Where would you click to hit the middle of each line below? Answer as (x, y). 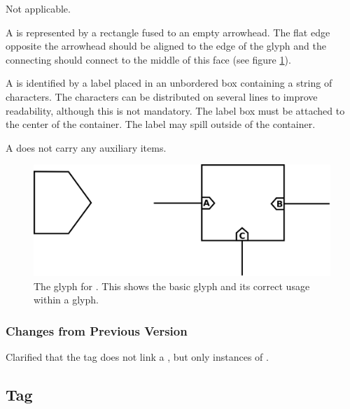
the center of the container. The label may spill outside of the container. (161, 124)
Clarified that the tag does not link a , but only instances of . (137, 357)
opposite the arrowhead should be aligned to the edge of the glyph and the (166, 46)
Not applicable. (38, 8)
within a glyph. (66, 300)
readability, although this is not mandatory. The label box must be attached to (175, 110)
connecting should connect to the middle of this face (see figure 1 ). (148, 59)
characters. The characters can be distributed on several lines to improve (162, 96)
